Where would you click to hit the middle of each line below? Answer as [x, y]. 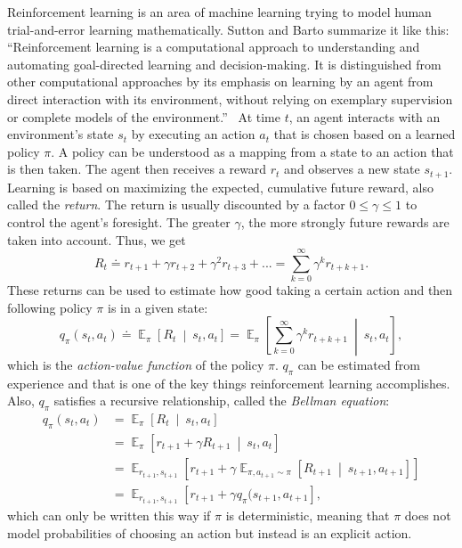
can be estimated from [359, 364]
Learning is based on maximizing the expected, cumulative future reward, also [220, 187]
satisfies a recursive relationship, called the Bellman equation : [222, 401]
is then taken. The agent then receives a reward [137, 169]
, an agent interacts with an [365, 116]
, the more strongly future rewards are [345, 221]
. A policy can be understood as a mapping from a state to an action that [252, 151]
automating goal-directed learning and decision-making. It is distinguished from [224, 64]
